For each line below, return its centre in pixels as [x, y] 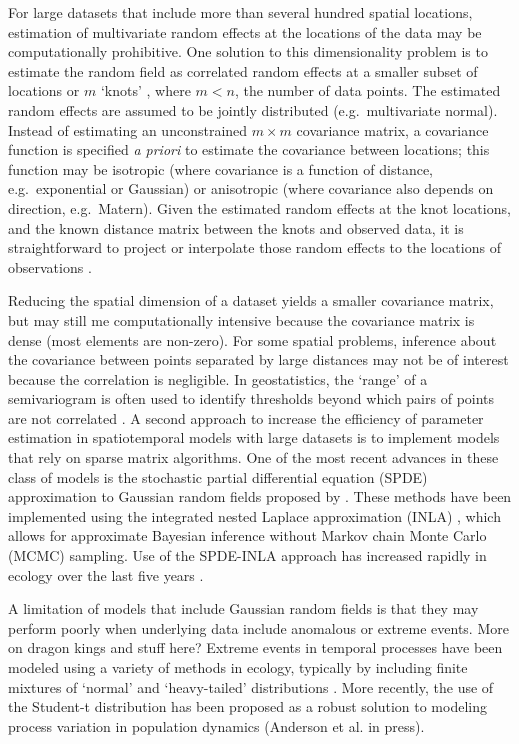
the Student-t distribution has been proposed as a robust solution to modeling [247, 706]
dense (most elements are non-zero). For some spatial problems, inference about [252, 339]
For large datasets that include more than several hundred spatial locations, [240, 12]
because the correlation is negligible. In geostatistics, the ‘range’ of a [218, 378]
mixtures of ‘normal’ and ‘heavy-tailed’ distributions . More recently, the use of [251, 686]
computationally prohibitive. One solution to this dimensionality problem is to [248, 51]
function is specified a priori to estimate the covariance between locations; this [249, 149]
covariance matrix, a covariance [392, 129]
